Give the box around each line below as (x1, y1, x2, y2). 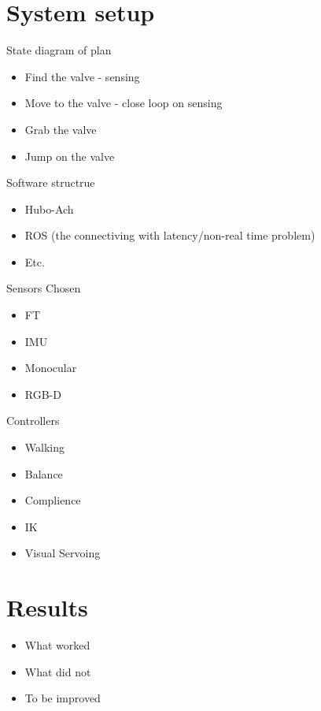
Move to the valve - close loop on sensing (24, 95, 223, 111)
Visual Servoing (24, 545, 101, 561)
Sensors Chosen (6, 280, 81, 296)
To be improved (24, 690, 101, 706)
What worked (24, 637, 90, 653)
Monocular (24, 359, 77, 376)
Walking (24, 439, 65, 456)
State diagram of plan (6, 42, 112, 58)
